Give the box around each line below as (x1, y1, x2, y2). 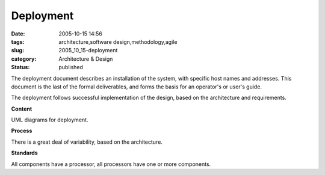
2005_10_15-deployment (58, 47, 118, 54)
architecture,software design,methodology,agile (58, 38, 178, 45)
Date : (11, 30, 25, 37)
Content (11, 105, 32, 112)
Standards (11, 149, 39, 156)
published (58, 64, 84, 71)
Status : (11, 64, 30, 71)
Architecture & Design (58, 55, 113, 63)
